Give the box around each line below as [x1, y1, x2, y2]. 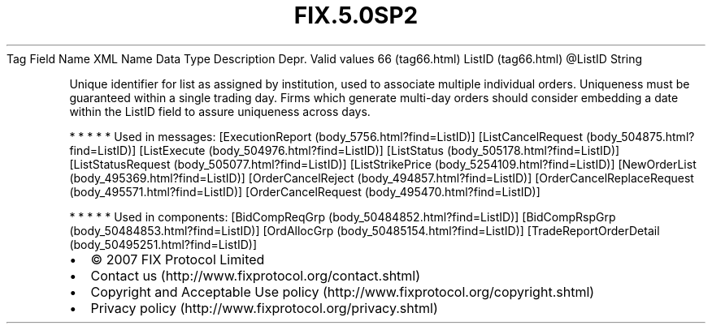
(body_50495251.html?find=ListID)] [69, 237, 258, 251]
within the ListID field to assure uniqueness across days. [69, 104, 371, 118]
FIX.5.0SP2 [293, 2, 419, 29]
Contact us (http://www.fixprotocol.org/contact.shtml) [90, 267, 421, 284]
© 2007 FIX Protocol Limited [90, 251, 265, 268]
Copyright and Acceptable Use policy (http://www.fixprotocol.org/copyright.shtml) [90, 283, 595, 300]
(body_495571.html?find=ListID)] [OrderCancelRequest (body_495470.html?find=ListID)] [69, 184, 541, 199]
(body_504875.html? [585, 129, 695, 144]
